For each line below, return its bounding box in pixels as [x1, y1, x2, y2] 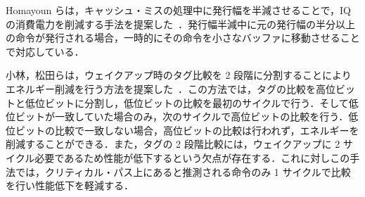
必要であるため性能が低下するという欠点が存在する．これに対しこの [34, 150, 350, 165]
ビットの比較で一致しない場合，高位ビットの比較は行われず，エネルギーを [15, 122, 359, 137]
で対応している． [6, 44, 84, 58]
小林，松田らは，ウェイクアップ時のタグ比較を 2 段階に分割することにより [6, 68, 352, 82]
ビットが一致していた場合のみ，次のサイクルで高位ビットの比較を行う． [15, 109, 349, 124]
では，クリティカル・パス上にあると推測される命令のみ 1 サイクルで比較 [15, 164, 351, 179]
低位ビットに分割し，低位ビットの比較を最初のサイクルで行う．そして [25, 95, 349, 110]
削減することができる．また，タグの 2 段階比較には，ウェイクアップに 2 [6, 136, 340, 151]
